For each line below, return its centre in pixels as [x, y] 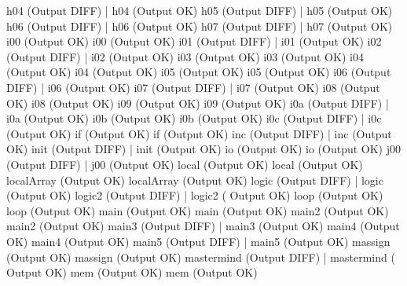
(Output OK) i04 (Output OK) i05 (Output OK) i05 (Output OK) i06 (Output [199, 72]
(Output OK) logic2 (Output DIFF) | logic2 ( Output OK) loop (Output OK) [195, 195]
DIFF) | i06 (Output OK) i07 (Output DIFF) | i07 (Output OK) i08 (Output [193, 87]
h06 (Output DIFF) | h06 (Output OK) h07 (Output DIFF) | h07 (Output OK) [200, 26]
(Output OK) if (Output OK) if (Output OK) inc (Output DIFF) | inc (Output [199, 133]
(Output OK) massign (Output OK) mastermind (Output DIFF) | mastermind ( [201, 257]
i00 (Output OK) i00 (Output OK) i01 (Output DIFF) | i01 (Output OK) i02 [194, 41]
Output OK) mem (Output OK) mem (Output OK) [132, 272]
